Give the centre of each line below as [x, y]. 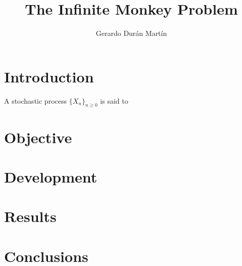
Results [30, 216]
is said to [114, 100]
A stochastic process [35, 100]
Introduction [49, 76]
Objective [38, 137]
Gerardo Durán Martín [131, 33]
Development [51, 177]
